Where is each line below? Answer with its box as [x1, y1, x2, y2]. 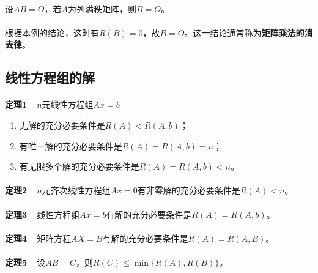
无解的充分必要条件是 [19, 118, 105, 131]
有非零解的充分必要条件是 [137, 184, 240, 196]
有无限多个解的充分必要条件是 [19, 160, 139, 173]
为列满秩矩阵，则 [67, 2, 136, 15]
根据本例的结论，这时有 [5, 26, 99, 39]
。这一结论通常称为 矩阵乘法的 [184, 26, 305, 39]
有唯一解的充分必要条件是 [19, 139, 122, 152]
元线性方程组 [42, 98, 94, 111]
